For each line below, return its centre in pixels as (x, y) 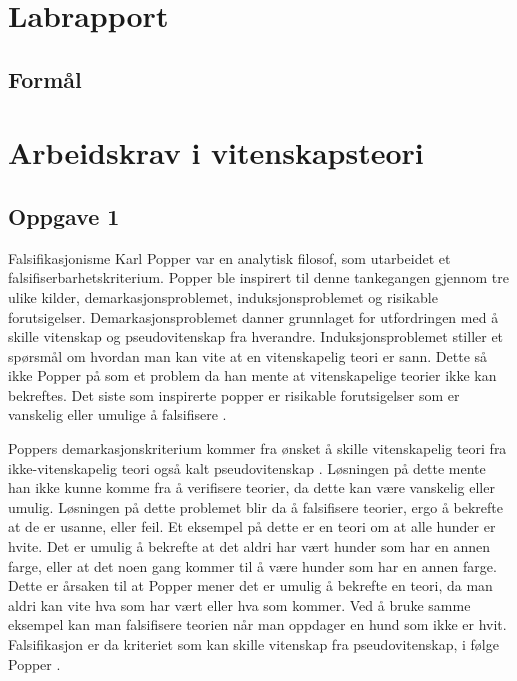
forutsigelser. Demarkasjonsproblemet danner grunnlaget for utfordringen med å (253, 316)
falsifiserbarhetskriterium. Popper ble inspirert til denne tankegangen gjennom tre (258, 277)
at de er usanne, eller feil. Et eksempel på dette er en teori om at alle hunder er (252, 526)
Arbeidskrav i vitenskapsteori (216, 152)
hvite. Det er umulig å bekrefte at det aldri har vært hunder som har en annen (249, 546)
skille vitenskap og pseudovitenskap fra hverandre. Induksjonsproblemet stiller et (256, 336)
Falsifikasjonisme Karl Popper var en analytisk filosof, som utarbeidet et (229, 257)
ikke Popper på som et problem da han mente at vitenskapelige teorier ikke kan (252, 375)
